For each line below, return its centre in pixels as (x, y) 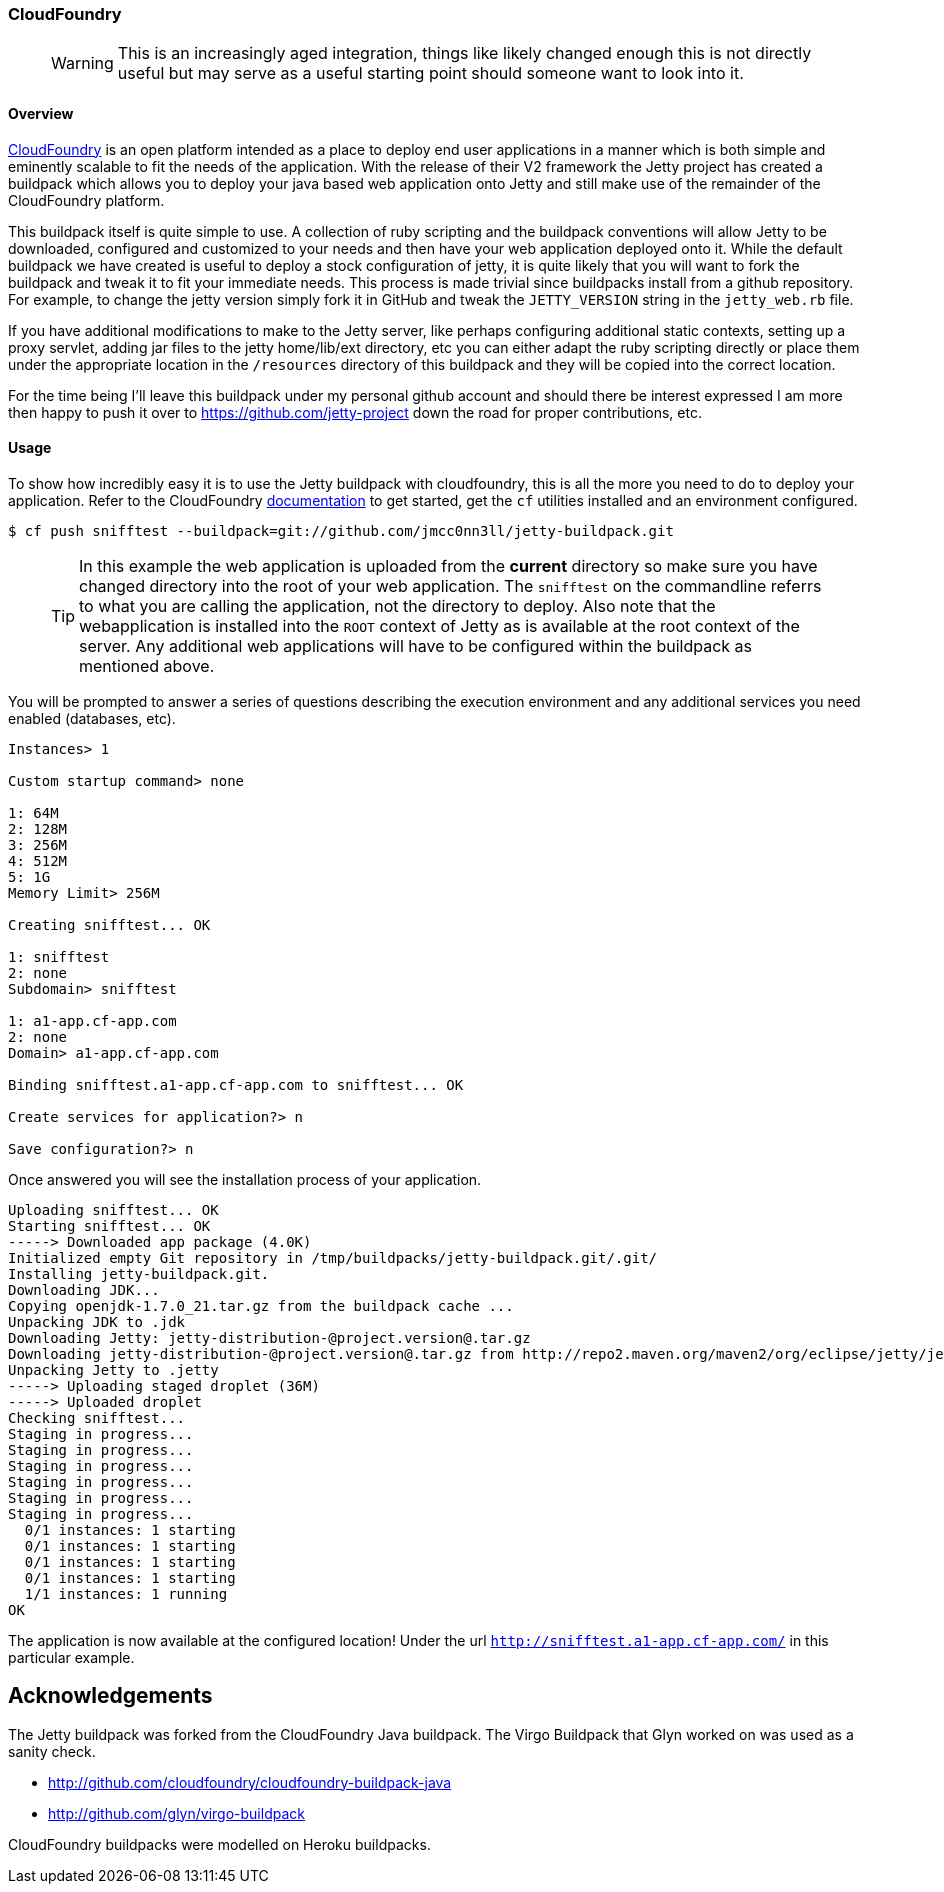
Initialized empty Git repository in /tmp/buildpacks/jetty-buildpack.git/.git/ (333, 1257)
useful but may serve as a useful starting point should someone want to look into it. (430, 73)
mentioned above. (147, 665)
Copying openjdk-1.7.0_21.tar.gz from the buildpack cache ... (261, 1305)
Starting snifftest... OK (109, 1225)
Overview (41, 113)
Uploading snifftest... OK (113, 1209)
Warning (82, 63)
